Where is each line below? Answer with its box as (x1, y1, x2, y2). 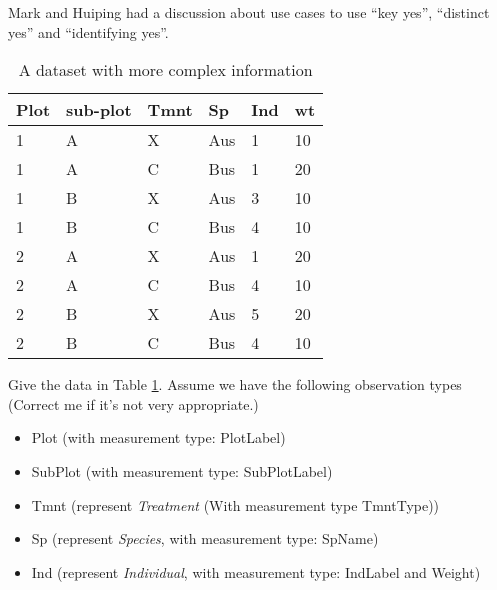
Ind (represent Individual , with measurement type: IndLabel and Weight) (31, 561, 481, 582)
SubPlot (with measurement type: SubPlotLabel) (31, 460, 333, 481)
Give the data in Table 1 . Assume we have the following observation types (8, 374, 462, 395)
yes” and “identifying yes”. (8, 21, 169, 42)
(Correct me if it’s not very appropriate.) (8, 393, 259, 414)
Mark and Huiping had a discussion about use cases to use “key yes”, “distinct (8, 2, 490, 22)
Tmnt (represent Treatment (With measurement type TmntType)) (31, 494, 440, 515)
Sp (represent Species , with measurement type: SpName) (31, 528, 379, 549)
